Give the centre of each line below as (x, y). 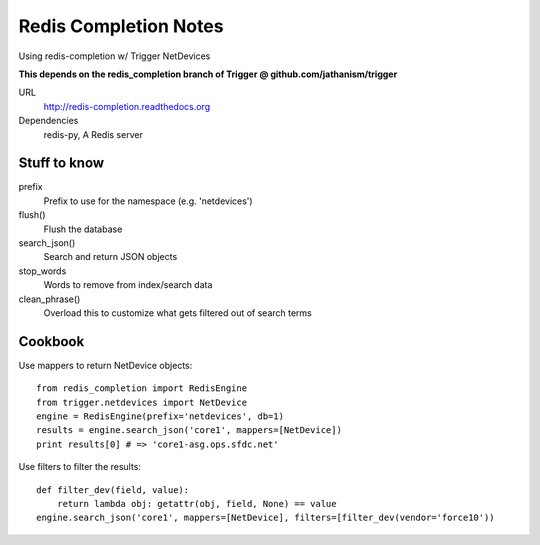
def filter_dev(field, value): (113, 489)
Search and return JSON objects (110, 257)
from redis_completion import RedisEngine (142, 388)
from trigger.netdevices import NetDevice (142, 402)
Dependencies (48, 121)
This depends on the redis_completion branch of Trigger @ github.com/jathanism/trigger (208, 74)
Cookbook (51, 341)
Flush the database (83, 229)
